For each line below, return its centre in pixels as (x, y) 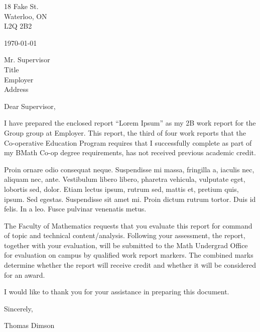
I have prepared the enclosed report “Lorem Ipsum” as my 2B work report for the (130, 123)
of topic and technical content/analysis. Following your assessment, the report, (125, 235)
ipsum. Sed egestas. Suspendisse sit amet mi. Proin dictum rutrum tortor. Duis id (130, 199)
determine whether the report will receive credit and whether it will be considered (130, 265)
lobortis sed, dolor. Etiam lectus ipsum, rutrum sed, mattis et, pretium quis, (121, 189)
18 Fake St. (21, 6)
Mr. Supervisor (27, 60)
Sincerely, (19, 308)
